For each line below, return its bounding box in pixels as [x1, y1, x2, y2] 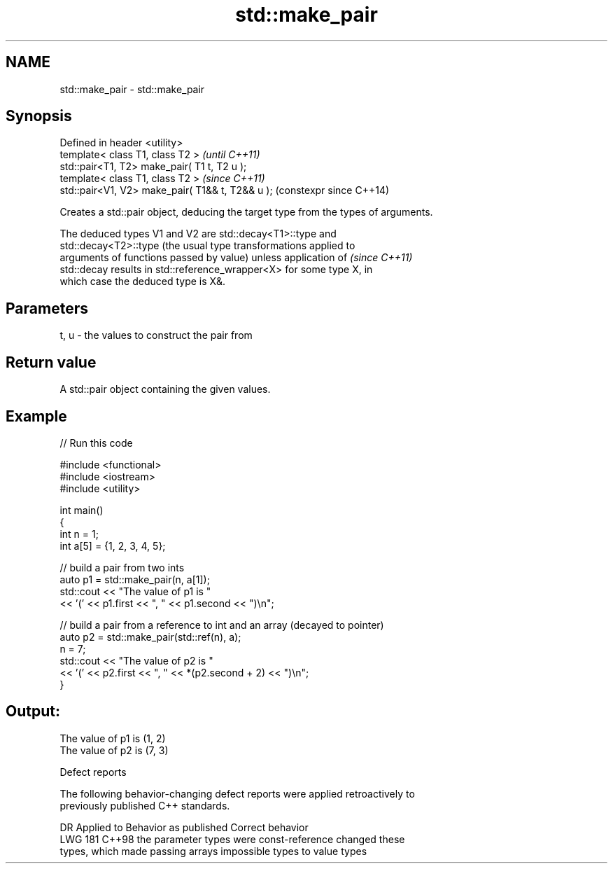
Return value [6, 353, 97, 371]
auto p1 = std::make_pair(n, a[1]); [59, 573, 210, 585]
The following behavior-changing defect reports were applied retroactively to [59, 787, 415, 800]
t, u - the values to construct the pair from [59, 329, 253, 342]
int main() [59, 503, 104, 516]
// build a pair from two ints [59, 561, 185, 573]
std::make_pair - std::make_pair [59, 83, 205, 95]
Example [6, 407, 67, 425]
